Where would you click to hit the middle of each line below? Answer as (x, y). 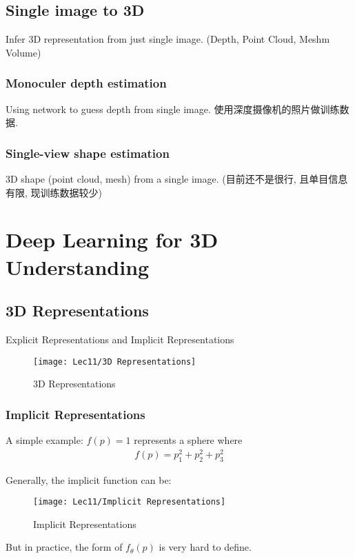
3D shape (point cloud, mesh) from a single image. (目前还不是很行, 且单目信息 (177, 179)
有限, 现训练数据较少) (54, 192)
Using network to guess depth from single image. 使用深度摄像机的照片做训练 (173, 109)
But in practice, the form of (64, 547)
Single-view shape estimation (88, 153)
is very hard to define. (205, 547)
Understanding (78, 266)
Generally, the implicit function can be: (89, 479)
